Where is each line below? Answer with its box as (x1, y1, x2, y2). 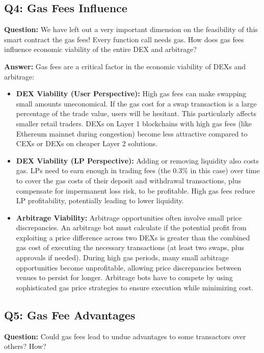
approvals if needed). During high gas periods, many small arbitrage (16, 252, 229, 263)
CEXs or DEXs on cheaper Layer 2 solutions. (16, 138, 158, 149)
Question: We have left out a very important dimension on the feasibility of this (4, 24, 258, 35)
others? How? (4, 341, 46, 351)
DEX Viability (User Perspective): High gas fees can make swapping (16, 88, 247, 99)
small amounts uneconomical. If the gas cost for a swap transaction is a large (16, 98, 257, 108)
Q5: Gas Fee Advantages (4, 307, 136, 322)
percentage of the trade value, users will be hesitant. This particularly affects (16, 108, 256, 119)
